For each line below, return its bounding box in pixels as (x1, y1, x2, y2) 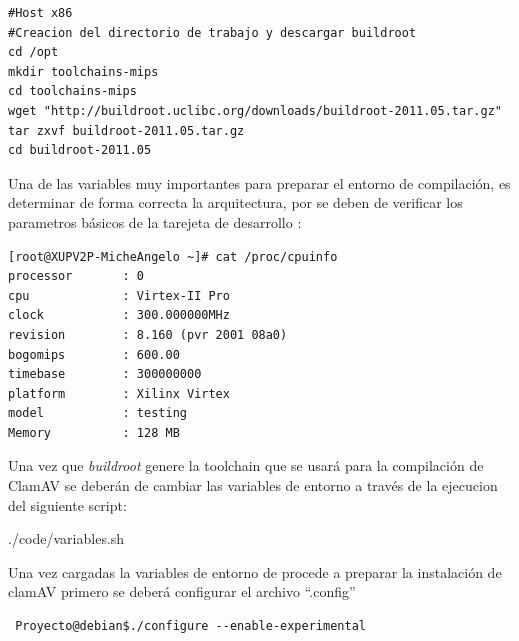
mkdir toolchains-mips (8, 64, 159, 79)
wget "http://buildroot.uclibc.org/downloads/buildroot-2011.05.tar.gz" (8, 103, 502, 118)
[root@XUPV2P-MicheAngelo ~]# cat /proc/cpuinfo (8, 249, 338, 264)
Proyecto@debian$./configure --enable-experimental (15, 619, 366, 634)
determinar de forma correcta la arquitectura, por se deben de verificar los (8, 192, 463, 213)
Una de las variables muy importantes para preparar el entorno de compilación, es (8, 172, 511, 193)
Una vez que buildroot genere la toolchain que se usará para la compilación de (8, 455, 484, 476)
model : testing (8, 406, 187, 421)
